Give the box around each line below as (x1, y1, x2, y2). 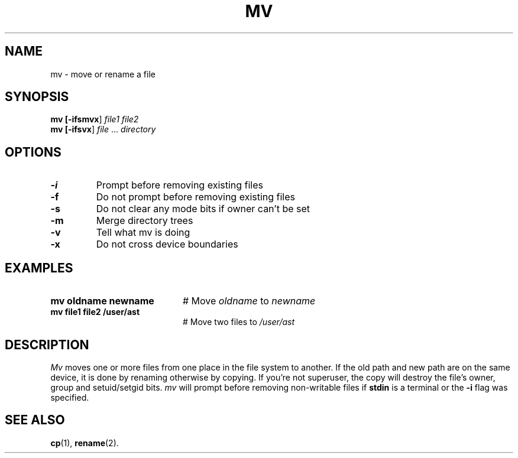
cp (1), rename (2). (50, 437, 119, 448)
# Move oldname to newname (182, 295, 316, 307)
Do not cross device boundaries (96, 238, 238, 251)
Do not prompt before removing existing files (96, 191, 296, 203)
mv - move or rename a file (50, 69, 156, 79)
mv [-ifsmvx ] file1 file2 (50, 114, 139, 125)
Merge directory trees (96, 215, 193, 227)
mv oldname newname (50, 295, 154, 307)
